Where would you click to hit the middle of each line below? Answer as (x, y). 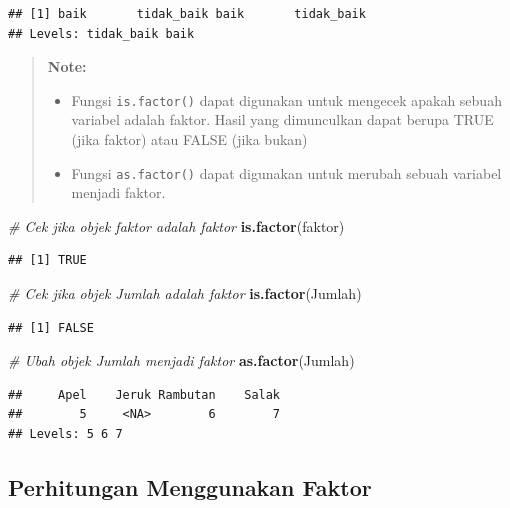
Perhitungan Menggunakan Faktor (190, 487)
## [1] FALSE (51, 327)
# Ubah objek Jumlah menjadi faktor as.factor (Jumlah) (181, 360)
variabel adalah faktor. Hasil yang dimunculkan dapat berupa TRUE (282, 119)
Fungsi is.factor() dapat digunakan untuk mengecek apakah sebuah (286, 99)
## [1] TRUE (47, 260)
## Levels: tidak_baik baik (101, 33)
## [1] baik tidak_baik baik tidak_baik (187, 14)
